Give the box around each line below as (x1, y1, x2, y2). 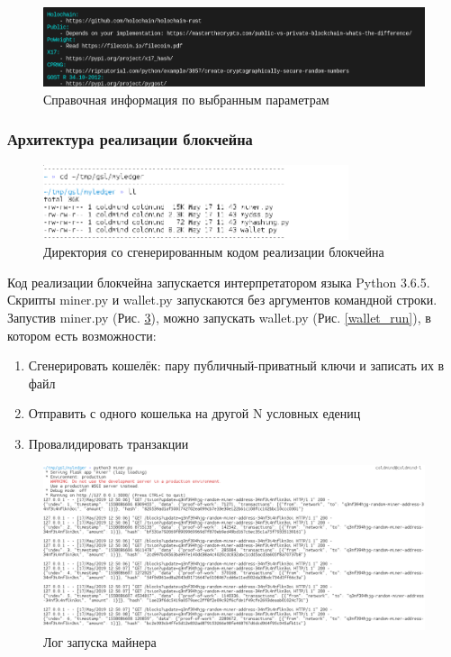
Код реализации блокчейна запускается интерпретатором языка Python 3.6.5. (7, 272, 430, 291)
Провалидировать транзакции (28, 433, 189, 452)
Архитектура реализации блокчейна (7, 128, 253, 151)
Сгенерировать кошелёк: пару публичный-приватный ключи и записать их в (28, 356, 445, 375)
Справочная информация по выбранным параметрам (43, 89, 329, 108)
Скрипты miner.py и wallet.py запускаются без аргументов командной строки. (7, 290, 437, 309)
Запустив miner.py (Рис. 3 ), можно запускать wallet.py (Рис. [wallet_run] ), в (7, 307, 431, 326)
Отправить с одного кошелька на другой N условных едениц (28, 404, 361, 423)
